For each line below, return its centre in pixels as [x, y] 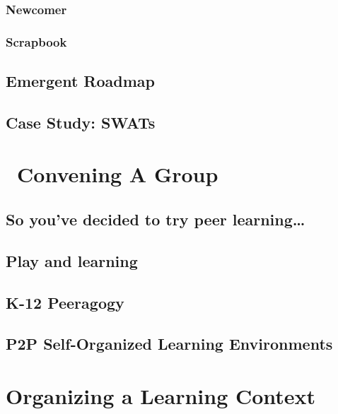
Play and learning [72, 260]
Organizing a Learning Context [161, 395]
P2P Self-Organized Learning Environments [169, 344]
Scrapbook [36, 41]
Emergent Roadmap [80, 81]
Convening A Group [118, 174]
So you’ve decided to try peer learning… [156, 219]
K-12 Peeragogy [65, 302]
